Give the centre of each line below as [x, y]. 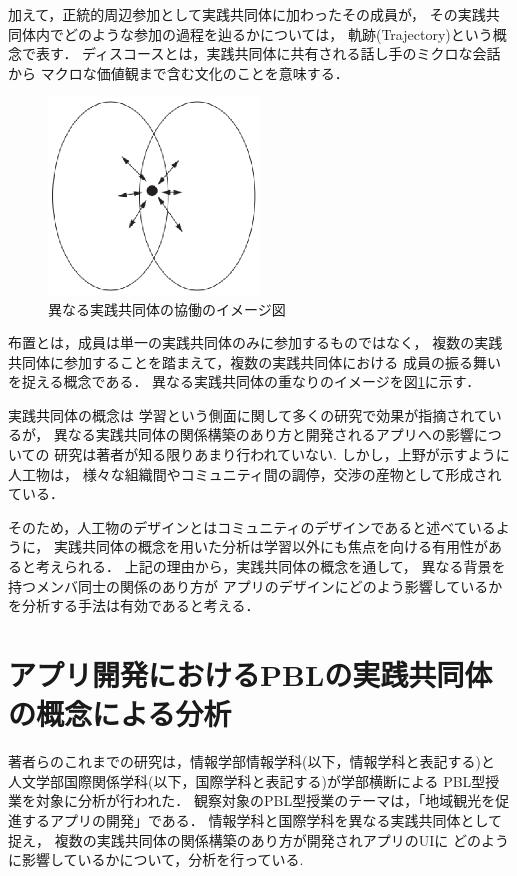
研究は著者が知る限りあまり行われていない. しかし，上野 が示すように [282, 454]
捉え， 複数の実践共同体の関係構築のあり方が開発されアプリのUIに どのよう [258, 839]
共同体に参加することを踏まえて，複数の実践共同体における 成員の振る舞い [254, 361]
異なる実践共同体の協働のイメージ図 [167, 308]
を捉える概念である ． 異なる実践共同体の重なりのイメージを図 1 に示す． [244, 381]
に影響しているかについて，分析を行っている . [156, 859]
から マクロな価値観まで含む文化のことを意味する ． [178, 72]
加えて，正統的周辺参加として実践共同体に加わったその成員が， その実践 [247, 14]
